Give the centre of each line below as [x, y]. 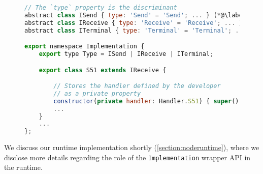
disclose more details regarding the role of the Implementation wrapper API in [127, 157]
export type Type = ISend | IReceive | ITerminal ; [126, 54]
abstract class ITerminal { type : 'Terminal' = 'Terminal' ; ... [135, 30]
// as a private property [97, 93]
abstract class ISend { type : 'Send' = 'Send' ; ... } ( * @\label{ [137, 15]
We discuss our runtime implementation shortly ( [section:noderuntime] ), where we [132, 147]
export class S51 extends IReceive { [103, 70]
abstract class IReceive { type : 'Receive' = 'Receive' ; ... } [134, 23]
